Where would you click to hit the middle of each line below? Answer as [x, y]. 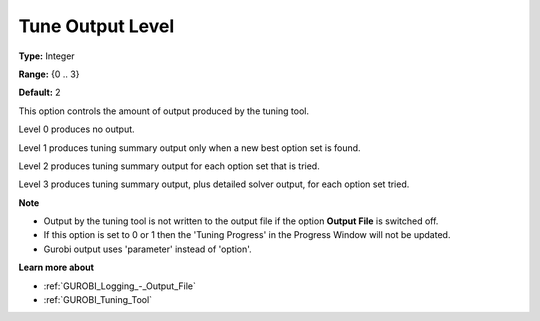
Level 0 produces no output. [76, 129]
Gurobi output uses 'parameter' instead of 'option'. [147, 249]
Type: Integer [46, 56]
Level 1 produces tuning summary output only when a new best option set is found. [189, 147]
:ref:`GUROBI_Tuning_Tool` [98, 300]
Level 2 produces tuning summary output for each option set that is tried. [169, 166]
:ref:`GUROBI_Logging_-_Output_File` [120, 286]
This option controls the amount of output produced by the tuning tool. [164, 111]
